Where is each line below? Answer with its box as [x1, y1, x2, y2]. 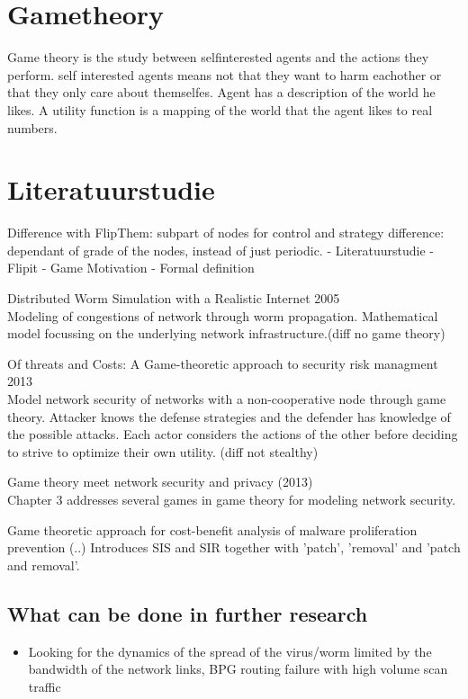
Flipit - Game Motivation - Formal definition [7, 258, 255, 277]
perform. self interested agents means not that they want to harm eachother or [7, 65, 442, 84]
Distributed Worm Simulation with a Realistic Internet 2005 [7, 289, 340, 307]
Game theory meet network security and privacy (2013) [7, 472, 313, 491]
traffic [28, 677, 61, 695]
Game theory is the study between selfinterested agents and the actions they [7, 48, 429, 67]
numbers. [7, 118, 58, 137]
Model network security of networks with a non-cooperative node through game [7, 389, 446, 408]
